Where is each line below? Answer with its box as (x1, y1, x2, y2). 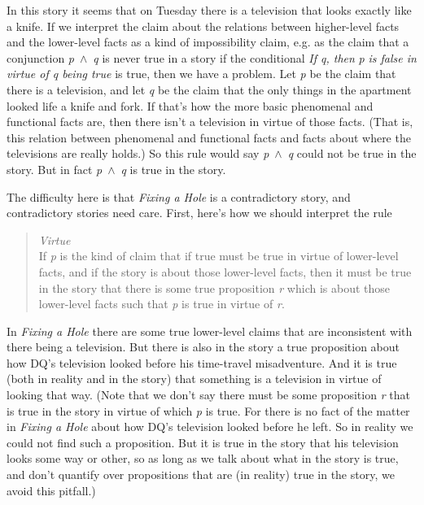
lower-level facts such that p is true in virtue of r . (38, 295, 285, 312)
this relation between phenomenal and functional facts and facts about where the (7, 128, 411, 146)
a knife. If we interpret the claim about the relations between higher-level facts (7, 17, 400, 34)
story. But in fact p (7, 160, 103, 177)
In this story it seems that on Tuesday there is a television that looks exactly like (7, 2, 412, 18)
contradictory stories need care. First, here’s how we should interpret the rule (7, 204, 392, 221)
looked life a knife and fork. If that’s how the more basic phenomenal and (7, 97, 374, 114)
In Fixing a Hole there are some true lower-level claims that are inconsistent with (7, 322, 413, 339)
